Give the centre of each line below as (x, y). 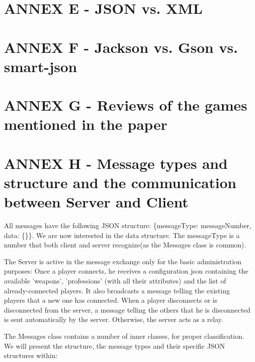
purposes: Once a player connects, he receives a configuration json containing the (126, 271)
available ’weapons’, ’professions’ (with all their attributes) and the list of (115, 280)
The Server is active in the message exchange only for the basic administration (123, 261)
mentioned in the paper (86, 124)
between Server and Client (96, 202)
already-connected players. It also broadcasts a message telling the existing (117, 290)
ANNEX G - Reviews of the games (126, 105)
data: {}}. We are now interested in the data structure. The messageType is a (122, 235)
